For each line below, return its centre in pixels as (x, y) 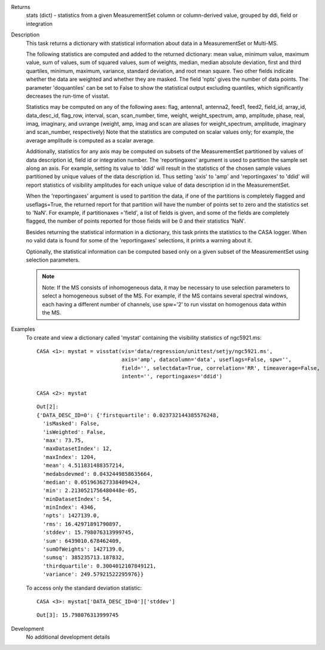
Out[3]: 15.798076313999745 (78, 615)
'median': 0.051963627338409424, (92, 482)
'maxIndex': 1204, (70, 457)
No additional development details (68, 637)
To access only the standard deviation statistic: (84, 588)
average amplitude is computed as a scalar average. (90, 140)
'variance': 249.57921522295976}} (93, 574)
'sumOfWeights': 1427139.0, (84, 549)
